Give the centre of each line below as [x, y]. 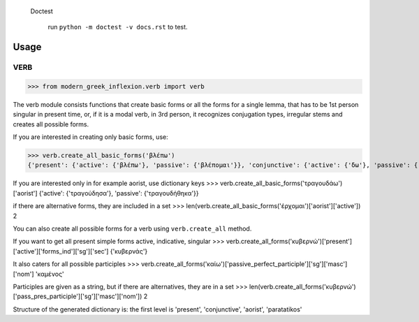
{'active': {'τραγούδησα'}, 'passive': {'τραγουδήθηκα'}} [119, 193]
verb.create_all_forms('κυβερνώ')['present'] [289, 242]
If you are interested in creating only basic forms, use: [90, 137]
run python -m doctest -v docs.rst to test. [118, 27]
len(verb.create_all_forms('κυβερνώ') [302, 286]
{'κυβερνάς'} [129, 251]
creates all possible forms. [51, 124]
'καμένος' [50, 274]
